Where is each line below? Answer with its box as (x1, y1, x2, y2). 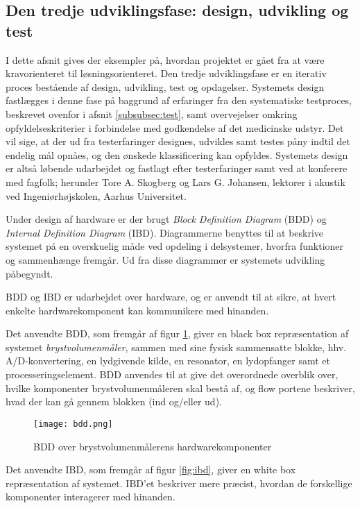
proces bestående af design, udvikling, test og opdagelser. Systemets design (6, 79, 325, 94)
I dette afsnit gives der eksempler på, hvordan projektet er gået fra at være (6, 52, 325, 67)
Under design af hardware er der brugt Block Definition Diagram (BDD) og (6, 212, 327, 226)
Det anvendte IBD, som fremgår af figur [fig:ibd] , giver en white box (6, 462, 296, 477)
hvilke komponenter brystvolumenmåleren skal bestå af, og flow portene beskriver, (6, 380, 355, 395)
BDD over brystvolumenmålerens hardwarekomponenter (33, 439, 272, 453)
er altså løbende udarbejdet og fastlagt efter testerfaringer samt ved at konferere (6, 161, 348, 176)
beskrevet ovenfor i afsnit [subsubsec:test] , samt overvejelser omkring (6, 106, 298, 121)
